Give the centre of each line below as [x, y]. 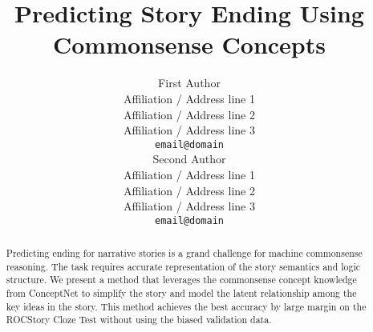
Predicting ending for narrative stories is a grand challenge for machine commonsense [184, 253]
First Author [189, 83]
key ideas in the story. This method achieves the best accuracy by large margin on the [186, 306]
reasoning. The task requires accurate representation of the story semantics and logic [183, 266]
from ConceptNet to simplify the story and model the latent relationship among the [181, 293]
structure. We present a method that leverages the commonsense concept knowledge [181, 280]
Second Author [189, 159]
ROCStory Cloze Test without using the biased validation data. [139, 320]
